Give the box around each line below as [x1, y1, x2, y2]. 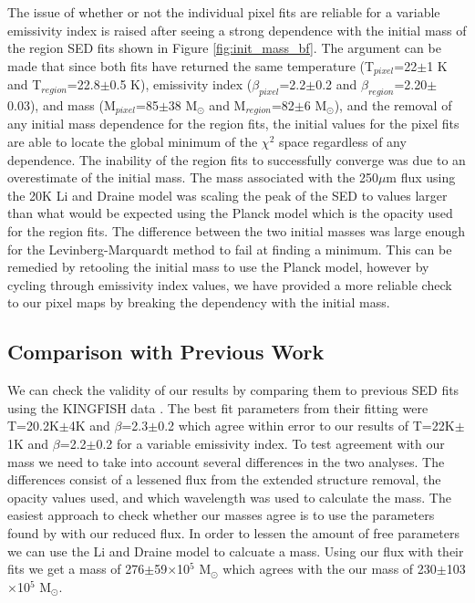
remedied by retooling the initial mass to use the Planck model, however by [7, 257, 429, 276]
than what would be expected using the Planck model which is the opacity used [7, 203, 453, 223]
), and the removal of [334, 96, 452, 115]
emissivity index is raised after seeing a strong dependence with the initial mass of [7, 20, 467, 39]
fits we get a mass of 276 [7, 559, 145, 578]
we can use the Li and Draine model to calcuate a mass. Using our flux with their [7, 541, 464, 560]
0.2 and [315, 75, 357, 94]
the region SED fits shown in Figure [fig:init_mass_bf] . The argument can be [7, 38, 441, 57]
